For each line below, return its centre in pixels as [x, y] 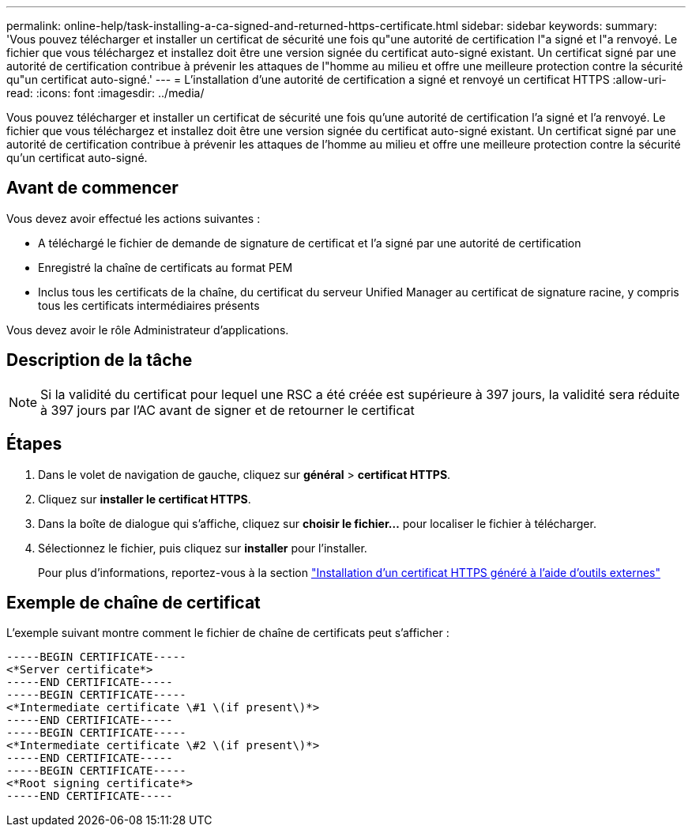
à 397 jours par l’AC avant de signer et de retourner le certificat [228, 410]
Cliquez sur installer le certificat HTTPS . [145, 499]
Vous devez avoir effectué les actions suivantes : [134, 218]
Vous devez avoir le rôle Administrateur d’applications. [148, 330]
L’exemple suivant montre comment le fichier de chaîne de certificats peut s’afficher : [228, 633]
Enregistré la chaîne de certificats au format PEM [165, 267]
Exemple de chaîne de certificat [134, 602]
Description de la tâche [100, 360]
